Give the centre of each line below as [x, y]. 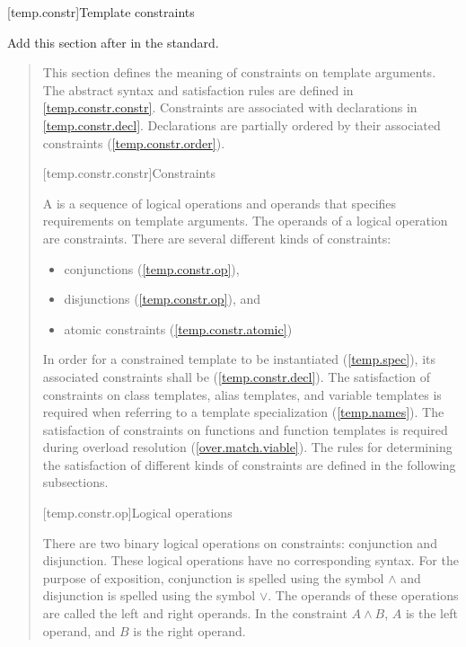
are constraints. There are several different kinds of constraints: [217, 238]
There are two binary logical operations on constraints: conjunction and [240, 542]
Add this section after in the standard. [113, 42]
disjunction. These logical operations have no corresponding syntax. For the [251, 560]
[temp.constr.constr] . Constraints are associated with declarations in [230, 107]
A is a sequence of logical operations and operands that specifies [220, 203]
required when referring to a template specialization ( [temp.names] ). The [243, 412]
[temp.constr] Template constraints [101, 12]
